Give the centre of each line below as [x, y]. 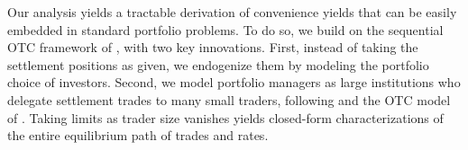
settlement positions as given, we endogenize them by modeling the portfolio [218, 64]
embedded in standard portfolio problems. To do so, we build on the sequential [225, 29]
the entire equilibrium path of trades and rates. [138, 135]
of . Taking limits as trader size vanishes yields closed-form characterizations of [225, 117]
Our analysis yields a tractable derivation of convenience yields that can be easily [232, 12]
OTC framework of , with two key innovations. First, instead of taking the [213, 47]
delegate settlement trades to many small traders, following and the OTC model [229, 99]
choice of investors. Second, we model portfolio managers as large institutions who [234, 82]
